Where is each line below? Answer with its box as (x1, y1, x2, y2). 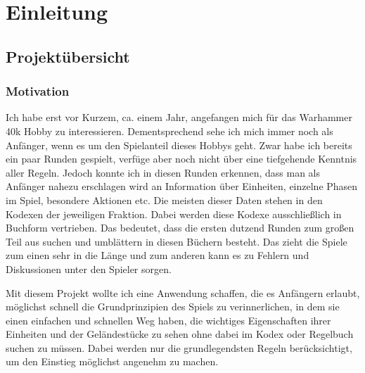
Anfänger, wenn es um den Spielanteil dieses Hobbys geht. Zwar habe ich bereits (6, 137, 352, 152)
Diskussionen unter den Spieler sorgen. (6, 261, 172, 276)
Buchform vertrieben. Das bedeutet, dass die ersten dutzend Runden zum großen (6, 220, 354, 235)
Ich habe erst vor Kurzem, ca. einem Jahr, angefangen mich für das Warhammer (6, 110, 352, 125)
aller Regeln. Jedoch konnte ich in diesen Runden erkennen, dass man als (6, 165, 321, 179)
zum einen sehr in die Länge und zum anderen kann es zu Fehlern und (6, 248, 309, 263)
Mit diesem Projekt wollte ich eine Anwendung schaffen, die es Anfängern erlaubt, (6, 285, 360, 300)
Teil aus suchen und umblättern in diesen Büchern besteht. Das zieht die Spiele (6, 234, 347, 248)
